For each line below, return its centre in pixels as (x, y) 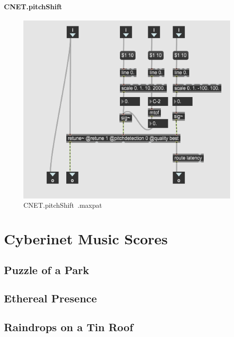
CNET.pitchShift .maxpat (63, 205)
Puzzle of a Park (47, 269)
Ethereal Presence (50, 298)
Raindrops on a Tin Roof (69, 327)
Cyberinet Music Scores (86, 238)
